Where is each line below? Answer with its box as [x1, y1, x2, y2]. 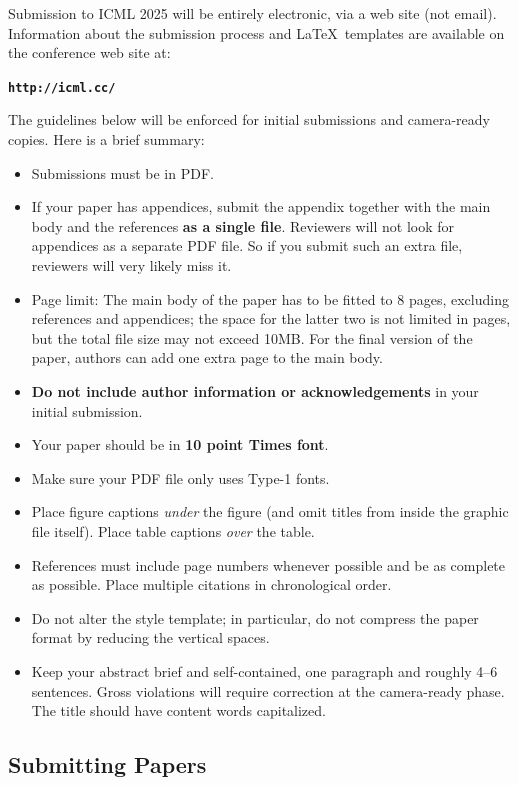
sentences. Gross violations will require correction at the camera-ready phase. [31, 680, 505, 701]
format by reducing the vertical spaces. [31, 627, 270, 648]
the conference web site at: [8, 42, 171, 63]
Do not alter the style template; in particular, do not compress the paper [31, 607, 479, 628]
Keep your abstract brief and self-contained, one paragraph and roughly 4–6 [31, 660, 498, 681]
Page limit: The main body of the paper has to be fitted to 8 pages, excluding [31, 288, 509, 309]
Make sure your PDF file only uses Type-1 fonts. [31, 467, 330, 488]
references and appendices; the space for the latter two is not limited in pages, [31, 308, 511, 329]
